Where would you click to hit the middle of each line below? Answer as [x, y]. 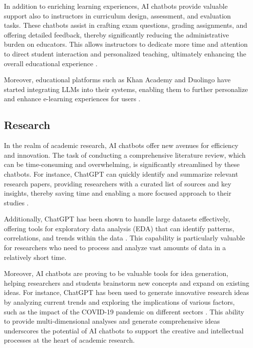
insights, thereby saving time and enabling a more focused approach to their [118, 193]
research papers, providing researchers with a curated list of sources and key [118, 183]
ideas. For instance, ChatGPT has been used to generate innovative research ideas [126, 292]
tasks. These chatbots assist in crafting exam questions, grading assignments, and [126, 25]
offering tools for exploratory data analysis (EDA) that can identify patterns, [119, 228]
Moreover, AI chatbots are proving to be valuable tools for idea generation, [116, 273]
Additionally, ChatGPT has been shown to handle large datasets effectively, [117, 219]
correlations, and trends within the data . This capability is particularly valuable [125, 238]
